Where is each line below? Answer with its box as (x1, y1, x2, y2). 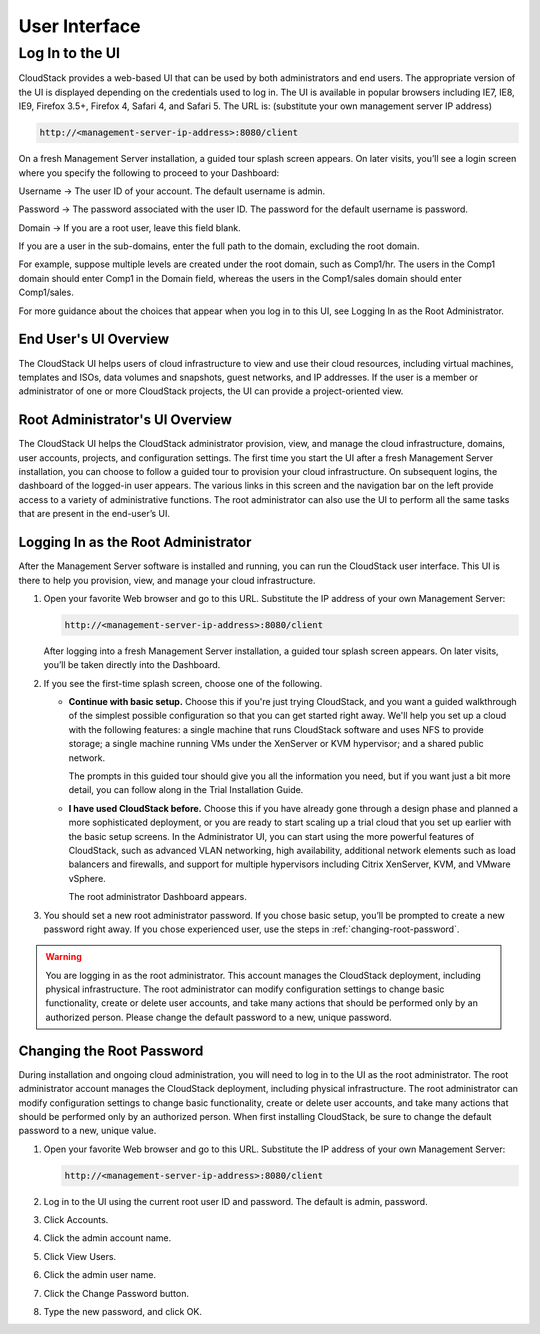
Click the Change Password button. (43, 1287, 190, 1299)
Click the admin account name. (43, 1232, 172, 1244)
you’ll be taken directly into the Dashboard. (43, 659, 221, 671)
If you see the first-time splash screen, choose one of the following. (43, 677, 323, 689)
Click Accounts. (43, 1214, 109, 1226)
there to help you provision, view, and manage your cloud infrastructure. (18, 574, 316, 586)
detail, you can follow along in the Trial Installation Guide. (68, 784, 304, 796)
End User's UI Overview (18, 331, 170, 348)
